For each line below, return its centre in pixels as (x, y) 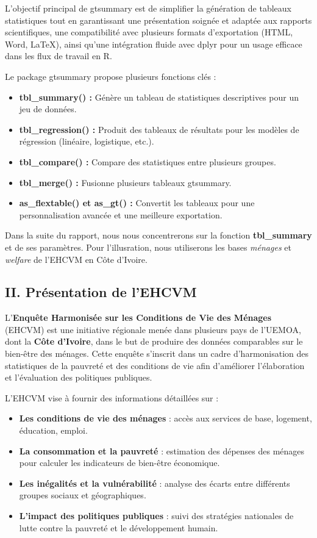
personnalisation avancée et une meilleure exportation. (121, 214)
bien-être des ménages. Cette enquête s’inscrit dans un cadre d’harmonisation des (157, 353)
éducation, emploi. (53, 430)
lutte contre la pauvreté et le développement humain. (119, 527)
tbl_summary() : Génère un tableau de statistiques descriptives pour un (159, 97)
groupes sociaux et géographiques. (83, 495)
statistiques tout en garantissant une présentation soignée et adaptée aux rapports (158, 20)
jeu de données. (48, 109)
